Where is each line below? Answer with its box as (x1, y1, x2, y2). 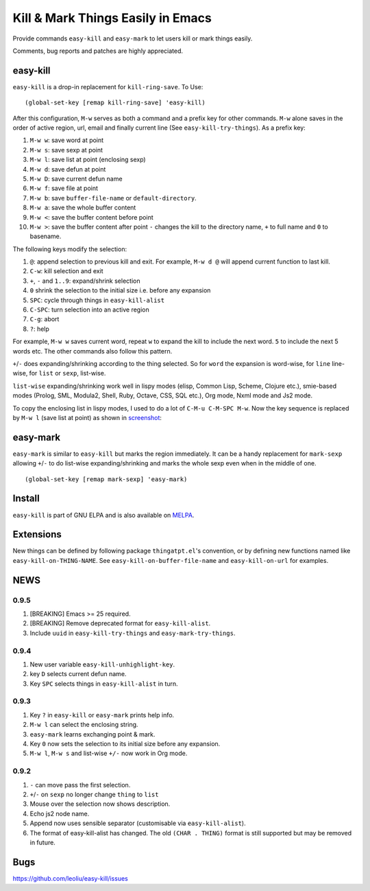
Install (12, 493, 40, 505)
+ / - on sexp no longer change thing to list (29, 790, 159, 798)
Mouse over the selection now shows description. (29, 800, 171, 808)
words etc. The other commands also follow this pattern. (12, 347, 173, 355)
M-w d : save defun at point (29, 165, 106, 173)
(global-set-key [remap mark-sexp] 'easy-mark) (25, 475, 188, 483)
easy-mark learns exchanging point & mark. (29, 730, 156, 738)
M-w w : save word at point (29, 136, 104, 144)
